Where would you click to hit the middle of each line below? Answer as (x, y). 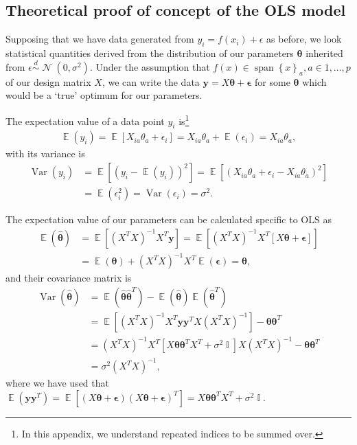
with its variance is (45, 153)
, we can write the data (151, 81)
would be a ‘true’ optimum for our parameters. (104, 95)
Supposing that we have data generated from (100, 39)
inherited (324, 53)
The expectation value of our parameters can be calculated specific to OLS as (169, 219)
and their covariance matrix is (69, 278)
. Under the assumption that (150, 66)
